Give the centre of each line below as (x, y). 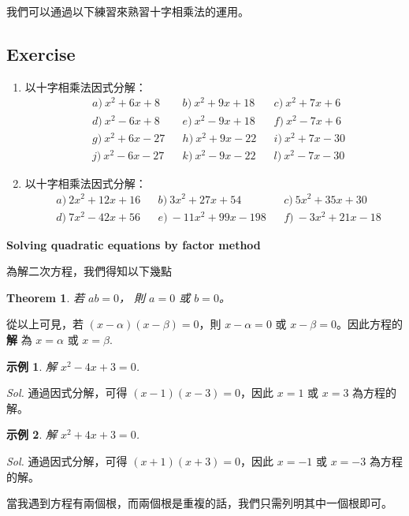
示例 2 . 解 (32, 434)
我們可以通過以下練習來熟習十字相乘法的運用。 (128, 11)
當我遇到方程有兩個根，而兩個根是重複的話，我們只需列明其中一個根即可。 (199, 503)
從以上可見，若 (45, 324)
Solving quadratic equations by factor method (134, 244)
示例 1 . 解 (32, 366)
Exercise (41, 53)
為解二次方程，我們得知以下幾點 (89, 271)
